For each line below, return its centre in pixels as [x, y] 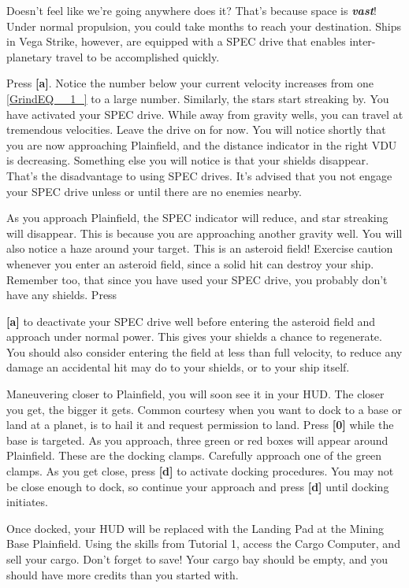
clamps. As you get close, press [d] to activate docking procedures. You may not [200, 471]
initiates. [27, 502]
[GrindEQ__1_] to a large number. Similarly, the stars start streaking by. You [198, 98]
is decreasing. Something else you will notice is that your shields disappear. [188, 160]
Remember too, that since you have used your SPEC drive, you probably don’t [197, 279]
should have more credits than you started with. [123, 574]
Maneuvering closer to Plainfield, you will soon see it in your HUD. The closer [195, 394]
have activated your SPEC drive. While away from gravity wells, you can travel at [205, 114]
